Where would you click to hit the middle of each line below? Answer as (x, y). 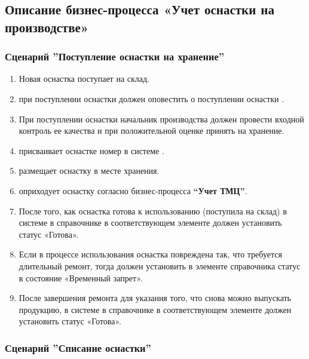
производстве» (47, 27)
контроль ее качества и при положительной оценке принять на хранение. (152, 131)
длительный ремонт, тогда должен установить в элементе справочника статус (160, 266)
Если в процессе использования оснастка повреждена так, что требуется (150, 254)
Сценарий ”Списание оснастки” (78, 347)
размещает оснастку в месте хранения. (89, 171)
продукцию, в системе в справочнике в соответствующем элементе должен (155, 309)
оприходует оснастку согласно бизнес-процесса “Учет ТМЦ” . (133, 190)
